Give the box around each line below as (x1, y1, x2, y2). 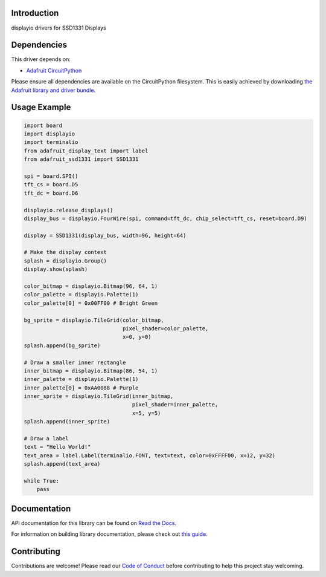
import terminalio (24, 139, 78, 146)
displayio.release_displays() (24, 206, 113, 214)
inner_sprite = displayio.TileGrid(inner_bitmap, (24, 393, 174, 400)
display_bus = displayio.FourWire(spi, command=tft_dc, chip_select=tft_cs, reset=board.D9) (24, 215, 307, 222)
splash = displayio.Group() (24, 257, 107, 264)
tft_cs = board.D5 (24, 181, 78, 188)
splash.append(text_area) (24, 460, 101, 468)
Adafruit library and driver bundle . (11, 86, 96, 94)
